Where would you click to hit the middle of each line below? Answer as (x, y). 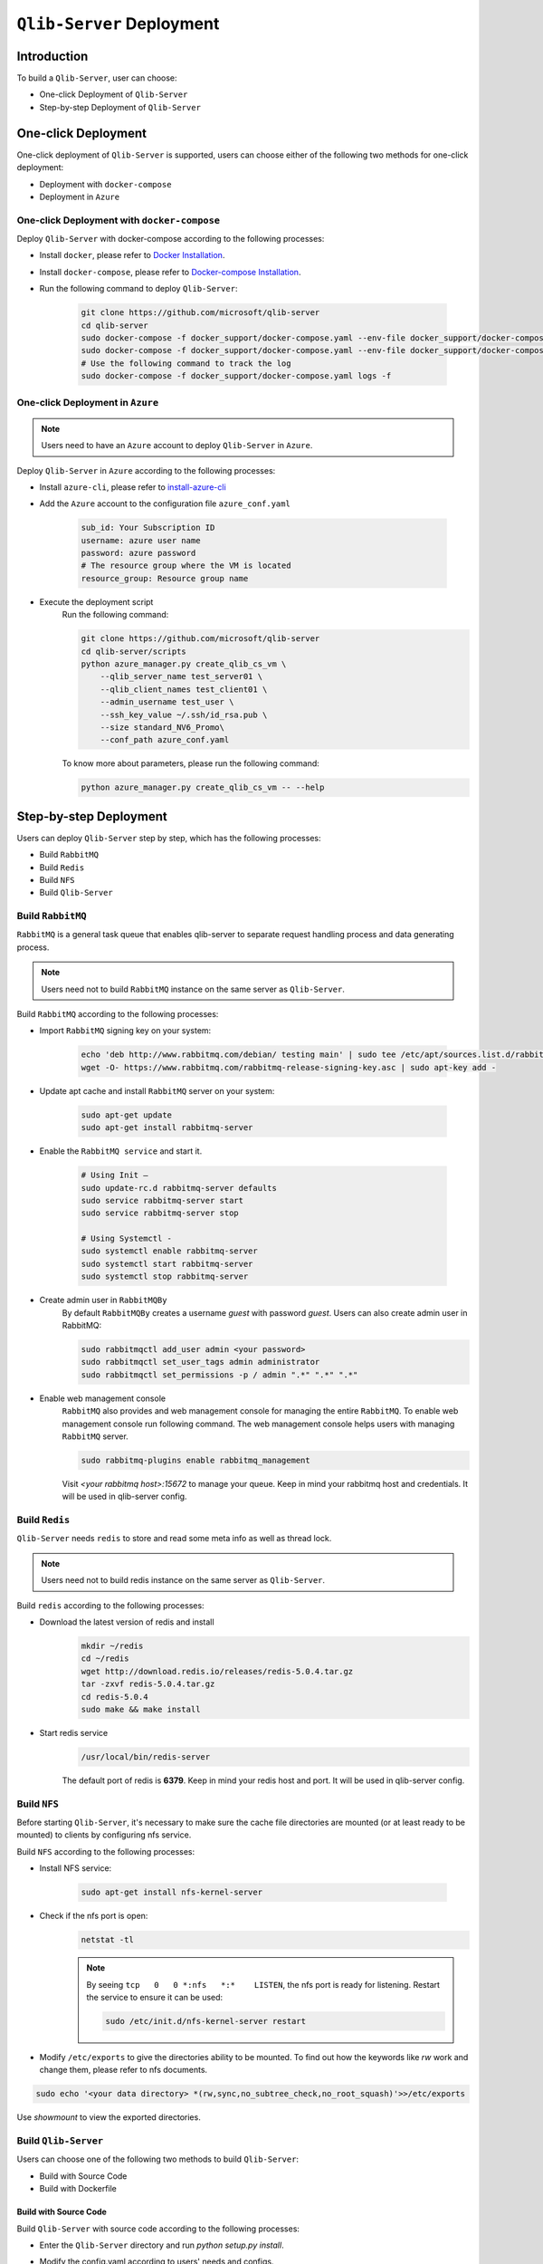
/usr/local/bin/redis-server (146, 1756)
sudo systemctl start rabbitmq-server (167, 1264)
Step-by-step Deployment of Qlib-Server (120, 107)
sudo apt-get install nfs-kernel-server (171, 1892)
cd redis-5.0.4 (114, 1697)
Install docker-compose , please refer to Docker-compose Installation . (170, 272)
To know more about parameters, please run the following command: (191, 763)
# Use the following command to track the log (186, 363)
